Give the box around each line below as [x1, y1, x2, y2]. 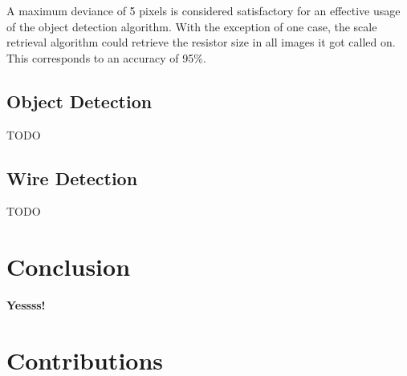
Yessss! [6, 297, 46, 313]
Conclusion [6, 250, 131, 283]
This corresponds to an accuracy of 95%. [6, 49, 206, 66]
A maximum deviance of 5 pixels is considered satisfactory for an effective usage [6, 2, 401, 18]
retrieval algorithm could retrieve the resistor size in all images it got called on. [6, 34, 396, 51]
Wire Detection [6, 165, 138, 190]
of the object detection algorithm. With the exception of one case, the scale [6, 18, 377, 34]
